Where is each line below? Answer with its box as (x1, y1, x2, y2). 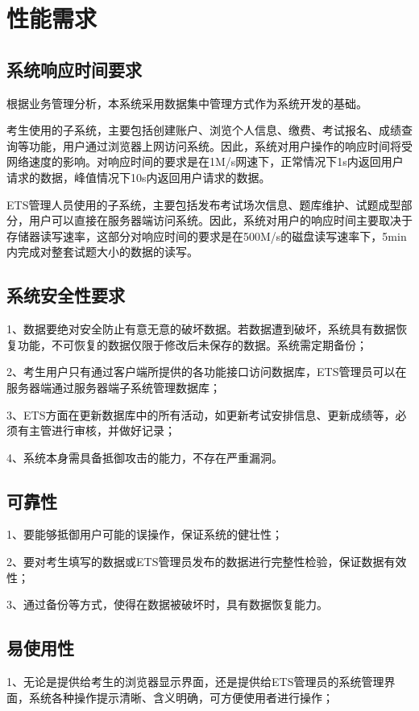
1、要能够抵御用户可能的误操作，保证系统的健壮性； (6, 526, 283, 543)
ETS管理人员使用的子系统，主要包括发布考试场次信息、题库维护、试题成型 (6, 196, 401, 213)
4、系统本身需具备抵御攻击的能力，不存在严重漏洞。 (6, 449, 283, 465)
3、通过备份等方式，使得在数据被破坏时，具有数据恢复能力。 (6, 596, 328, 613)
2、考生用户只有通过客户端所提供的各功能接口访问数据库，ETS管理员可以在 (6, 363, 407, 380)
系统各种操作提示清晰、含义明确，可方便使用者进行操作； (28, 688, 334, 705)
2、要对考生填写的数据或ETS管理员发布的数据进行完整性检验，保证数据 (6, 553, 384, 570)
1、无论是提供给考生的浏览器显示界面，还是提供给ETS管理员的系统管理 (6, 673, 384, 690)
